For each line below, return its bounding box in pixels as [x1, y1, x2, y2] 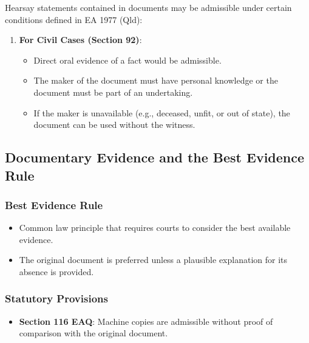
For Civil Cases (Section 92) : [19, 33, 142, 46]
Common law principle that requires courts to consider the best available [19, 221, 291, 234]
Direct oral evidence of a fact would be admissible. [33, 53, 222, 66]
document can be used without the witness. [33, 118, 195, 131]
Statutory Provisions [5, 291, 108, 306]
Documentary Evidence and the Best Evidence [5, 148, 305, 167]
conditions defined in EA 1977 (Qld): [5, 13, 143, 25]
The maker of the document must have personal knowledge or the [33, 74, 278, 87]
